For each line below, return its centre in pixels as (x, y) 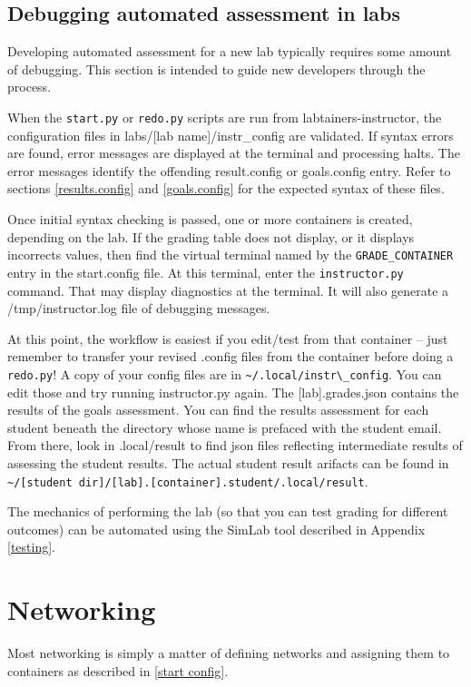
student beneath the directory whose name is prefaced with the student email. (225, 427)
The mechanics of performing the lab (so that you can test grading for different (228, 511)
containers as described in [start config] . (118, 670)
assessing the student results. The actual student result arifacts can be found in (228, 462)
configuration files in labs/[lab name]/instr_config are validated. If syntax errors (231, 135)
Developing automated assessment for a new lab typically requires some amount (230, 51)
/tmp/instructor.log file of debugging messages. (139, 308)
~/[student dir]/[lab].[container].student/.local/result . (188, 481)
